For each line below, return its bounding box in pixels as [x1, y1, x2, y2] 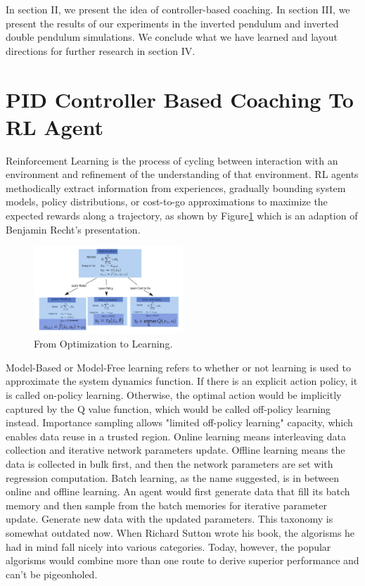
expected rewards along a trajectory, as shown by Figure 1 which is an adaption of [6, 208, 358, 223]
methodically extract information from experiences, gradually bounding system [6, 180, 346, 195]
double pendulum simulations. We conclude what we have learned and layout [6, 30, 338, 44]
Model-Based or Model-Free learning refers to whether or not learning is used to [6, 359, 352, 374]
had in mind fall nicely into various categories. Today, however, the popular [6, 539, 331, 554]
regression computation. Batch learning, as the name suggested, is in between [6, 470, 340, 485]
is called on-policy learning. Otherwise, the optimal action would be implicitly [6, 388, 342, 402]
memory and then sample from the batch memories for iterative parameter [6, 497, 327, 512]
